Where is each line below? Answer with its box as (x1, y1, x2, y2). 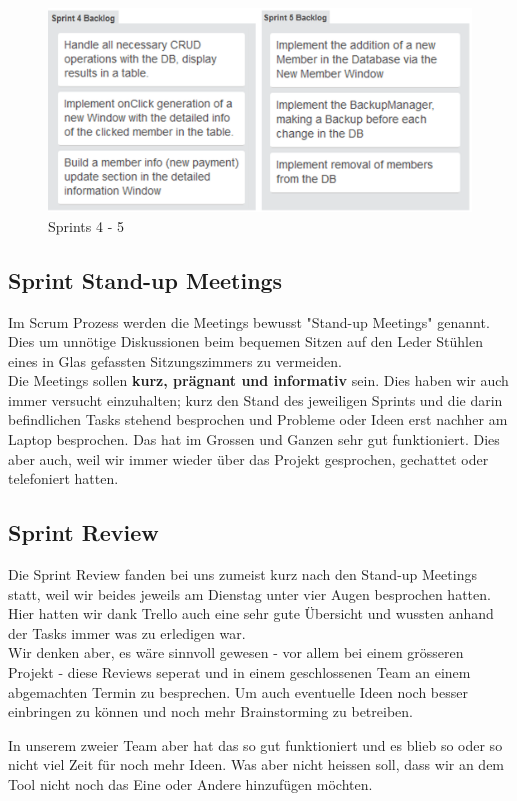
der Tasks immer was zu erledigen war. (8, 622, 246, 643)
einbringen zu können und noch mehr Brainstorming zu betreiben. (8, 701, 413, 722)
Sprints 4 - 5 (48, 215, 124, 236)
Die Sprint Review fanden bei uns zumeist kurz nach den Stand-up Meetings (8, 564, 477, 585)
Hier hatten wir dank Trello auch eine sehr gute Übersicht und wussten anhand (8, 603, 494, 624)
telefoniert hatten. (8, 468, 119, 489)
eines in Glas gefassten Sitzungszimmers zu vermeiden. (8, 350, 342, 371)
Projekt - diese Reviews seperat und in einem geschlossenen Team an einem (8, 662, 471, 683)
